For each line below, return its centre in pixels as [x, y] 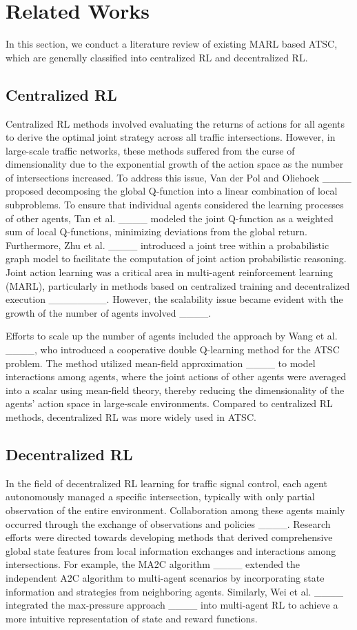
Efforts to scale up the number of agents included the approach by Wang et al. [172, 336]
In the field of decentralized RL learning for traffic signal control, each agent [166, 483]
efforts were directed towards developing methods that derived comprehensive [169, 537]
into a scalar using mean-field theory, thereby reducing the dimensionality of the [175, 390]
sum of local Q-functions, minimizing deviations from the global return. [156, 232]
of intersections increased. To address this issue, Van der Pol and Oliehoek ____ [178, 177]
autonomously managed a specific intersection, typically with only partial [160, 496]
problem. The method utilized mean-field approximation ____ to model [161, 363]
